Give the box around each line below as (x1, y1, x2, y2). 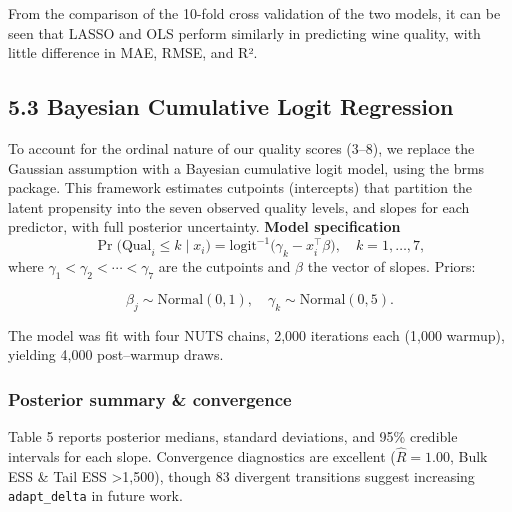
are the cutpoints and (158, 256, 291, 277)
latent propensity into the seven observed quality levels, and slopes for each (8, 196, 470, 217)
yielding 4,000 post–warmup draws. (8, 344, 224, 365)
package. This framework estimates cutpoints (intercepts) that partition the (8, 177, 473, 198)
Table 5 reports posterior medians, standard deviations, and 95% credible (8, 426, 458, 447)
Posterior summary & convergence (8, 386, 292, 411)
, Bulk (449, 446, 488, 467)
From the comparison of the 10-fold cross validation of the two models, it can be (8, 3, 501, 23)
